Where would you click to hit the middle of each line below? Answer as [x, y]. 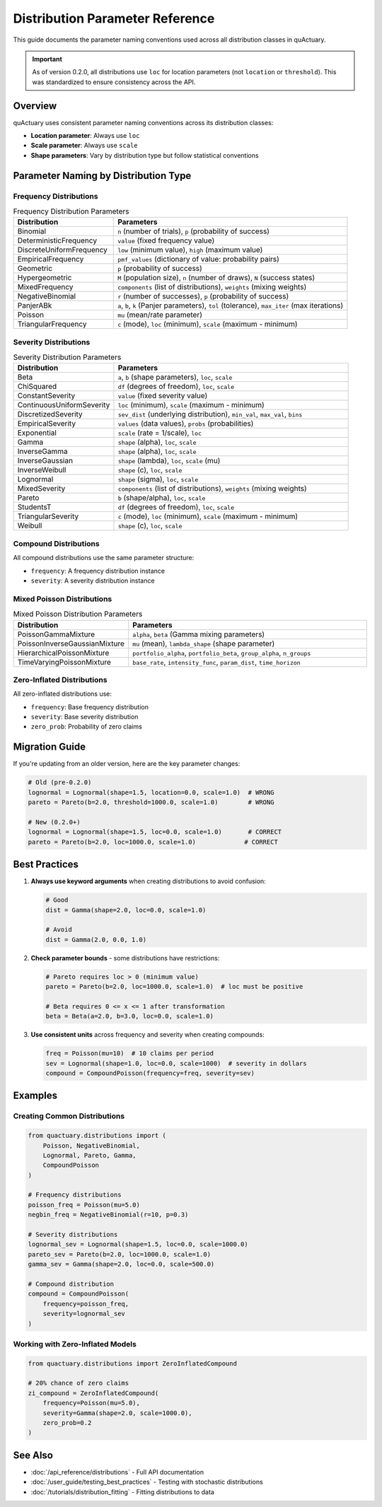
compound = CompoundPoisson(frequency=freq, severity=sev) [150, 1073]
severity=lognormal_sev [84, 1314]
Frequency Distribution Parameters [71, 211]
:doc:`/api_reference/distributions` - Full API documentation [117, 1472]
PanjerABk [35, 306]
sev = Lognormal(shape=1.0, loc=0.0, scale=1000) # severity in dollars [176, 1063]
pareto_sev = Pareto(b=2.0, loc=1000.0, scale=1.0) [120, 1254]
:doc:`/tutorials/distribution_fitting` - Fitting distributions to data [123, 1491]
